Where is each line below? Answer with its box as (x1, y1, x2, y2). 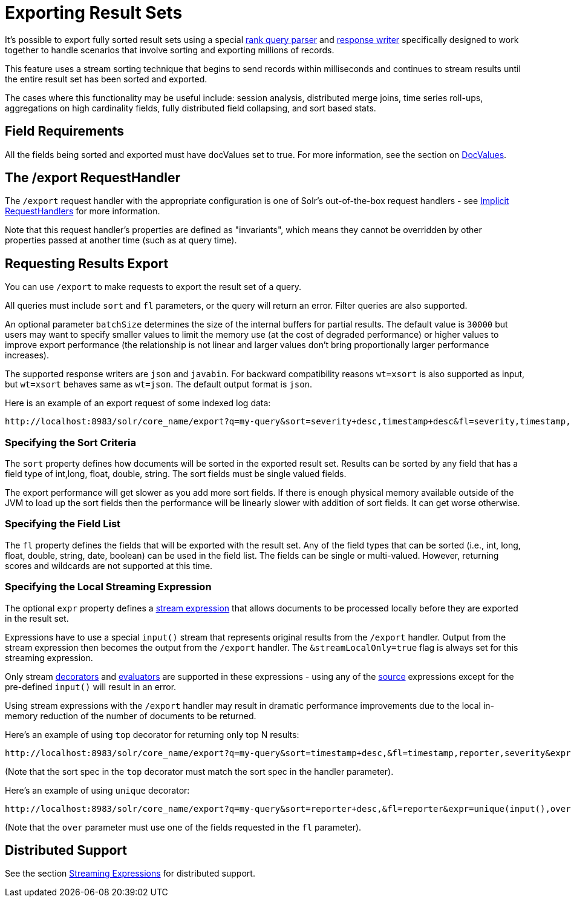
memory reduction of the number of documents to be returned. (5, 710, 256, 721)
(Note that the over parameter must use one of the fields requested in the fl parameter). (5, 821, 362, 832)
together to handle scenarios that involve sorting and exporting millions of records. (5, 44, 334, 55)
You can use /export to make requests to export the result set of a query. (5, 281, 302, 292)
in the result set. (5, 613, 69, 624)
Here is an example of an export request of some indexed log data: (5, 398, 271, 409)
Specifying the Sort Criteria (5, 436, 136, 449)
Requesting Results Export (5, 255, 169, 271)
